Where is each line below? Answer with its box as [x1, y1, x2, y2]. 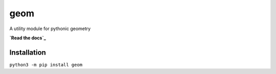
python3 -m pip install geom [9, 62, 83, 67]
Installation [9, 48, 46, 57]
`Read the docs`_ [9, 35, 46, 41]
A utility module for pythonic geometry [9, 26, 91, 32]
